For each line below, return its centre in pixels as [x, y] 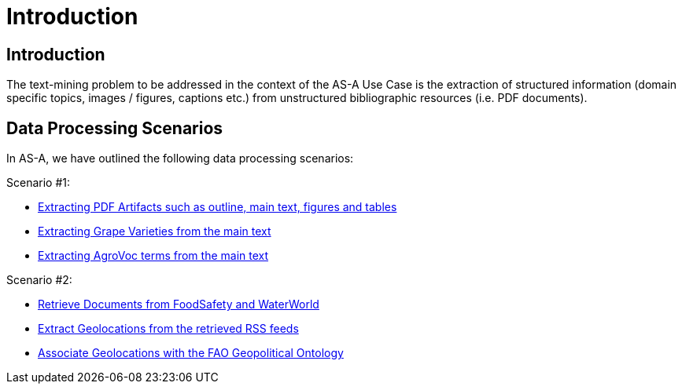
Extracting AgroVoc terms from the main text [153, 256]
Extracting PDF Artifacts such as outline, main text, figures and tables [218, 207]
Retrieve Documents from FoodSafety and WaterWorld [179, 304]
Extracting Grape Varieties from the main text [155, 231]
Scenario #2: [39, 280]
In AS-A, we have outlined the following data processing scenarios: [180, 159]
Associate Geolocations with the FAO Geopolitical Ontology [191, 353]
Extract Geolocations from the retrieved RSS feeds [168, 329]
